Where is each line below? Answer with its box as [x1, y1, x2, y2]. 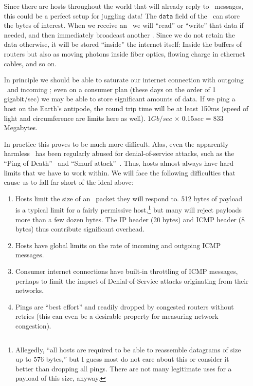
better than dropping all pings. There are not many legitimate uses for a [15, 363, 232, 373]
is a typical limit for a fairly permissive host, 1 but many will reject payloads [15, 203, 242, 214]
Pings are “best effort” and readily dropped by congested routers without [15, 301, 234, 311]
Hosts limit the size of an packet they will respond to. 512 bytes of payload [15, 193, 243, 203]
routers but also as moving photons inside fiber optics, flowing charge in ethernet [4, 49, 245, 59]
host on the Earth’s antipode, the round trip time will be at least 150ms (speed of [4, 103, 249, 113]
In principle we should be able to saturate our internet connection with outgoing [4, 75, 244, 85]
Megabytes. [4, 122, 37, 133]
